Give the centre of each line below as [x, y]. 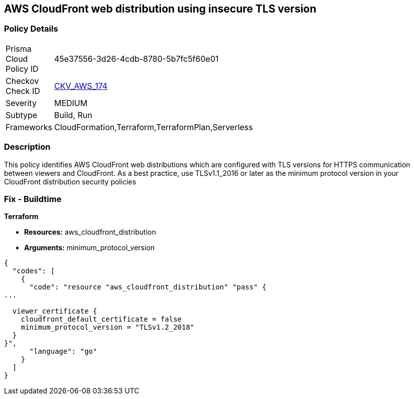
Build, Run [73, 115]
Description [27, 147]
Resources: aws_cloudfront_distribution [90, 232]
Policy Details [31, 29]
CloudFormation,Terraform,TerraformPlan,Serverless [153, 127]
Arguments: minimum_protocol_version [90, 248]
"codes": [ [34, 271]
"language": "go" [63, 352]
